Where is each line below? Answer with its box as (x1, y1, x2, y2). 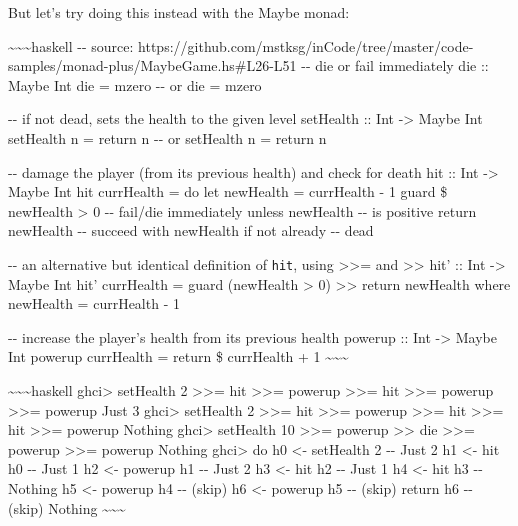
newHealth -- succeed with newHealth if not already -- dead (8, 220, 374, 241)
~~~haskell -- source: (8, 35, 134, 56)
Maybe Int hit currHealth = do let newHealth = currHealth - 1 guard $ (8, 181, 448, 202)
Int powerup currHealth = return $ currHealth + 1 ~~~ (8, 346, 349, 367)
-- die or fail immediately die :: (301, 55, 489, 76)
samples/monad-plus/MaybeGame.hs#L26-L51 (8, 55, 297, 76)
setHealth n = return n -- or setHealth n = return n (8, 127, 327, 148)
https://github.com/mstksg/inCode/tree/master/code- (138, 35, 474, 56)
